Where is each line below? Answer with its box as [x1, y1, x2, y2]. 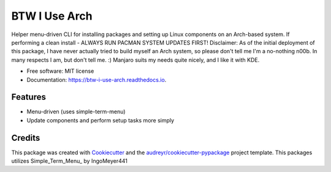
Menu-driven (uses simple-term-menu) [26, 108, 126, 116]
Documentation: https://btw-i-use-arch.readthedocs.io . [26, 76, 167, 83]
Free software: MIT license [26, 67, 94, 75]
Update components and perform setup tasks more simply [26, 116, 175, 124]
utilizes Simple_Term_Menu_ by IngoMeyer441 [11, 157, 128, 165]
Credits [11, 132, 40, 143]
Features [11, 92, 46, 102]
